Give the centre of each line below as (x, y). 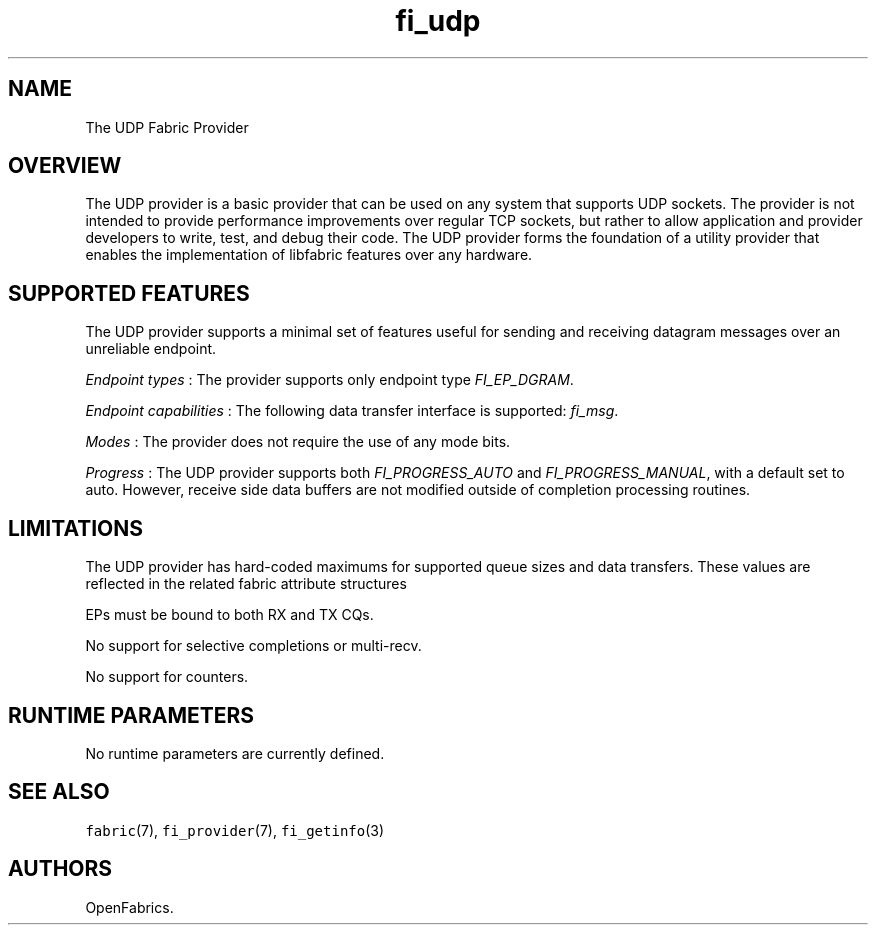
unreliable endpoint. (151, 349)
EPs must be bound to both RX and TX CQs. (229, 615)
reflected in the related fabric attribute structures (246, 584)
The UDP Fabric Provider (167, 127)
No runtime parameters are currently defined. (235, 753)
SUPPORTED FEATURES (129, 293)
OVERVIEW (65, 166)
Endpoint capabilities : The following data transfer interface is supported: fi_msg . (352, 411)
